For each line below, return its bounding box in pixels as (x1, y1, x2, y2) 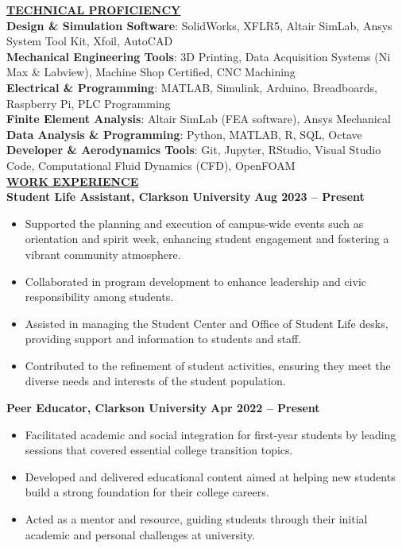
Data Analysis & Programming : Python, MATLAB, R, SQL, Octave (6, 125, 362, 142)
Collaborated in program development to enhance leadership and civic (25, 272, 366, 289)
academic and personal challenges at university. (25, 526, 256, 542)
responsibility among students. (25, 288, 174, 305)
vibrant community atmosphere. (25, 245, 181, 262)
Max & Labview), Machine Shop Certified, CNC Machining (6, 64, 296, 80)
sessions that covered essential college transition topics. (25, 442, 293, 458)
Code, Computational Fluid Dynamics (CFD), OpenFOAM (6, 156, 296, 173)
